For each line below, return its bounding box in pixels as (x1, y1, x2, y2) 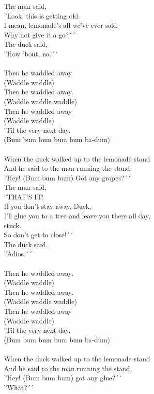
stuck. (4, 220, 21, 230)
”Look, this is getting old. (4, 10, 80, 20)
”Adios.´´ (4, 249, 32, 259)
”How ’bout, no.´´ (4, 48, 59, 58)
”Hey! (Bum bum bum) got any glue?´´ (4, 373, 123, 383)
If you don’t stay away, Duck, (4, 201, 91, 211)
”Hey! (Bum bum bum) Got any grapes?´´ (4, 172, 131, 182)
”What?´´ (4, 382, 34, 392)
